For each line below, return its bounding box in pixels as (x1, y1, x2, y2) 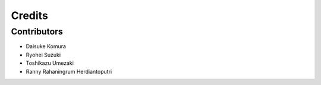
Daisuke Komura (26, 43, 67, 50)
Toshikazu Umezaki (26, 59, 74, 67)
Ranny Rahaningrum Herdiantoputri (26, 68, 112, 75)
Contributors (11, 26, 64, 37)
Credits (11, 9, 49, 22)
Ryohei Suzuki (26, 51, 61, 58)
